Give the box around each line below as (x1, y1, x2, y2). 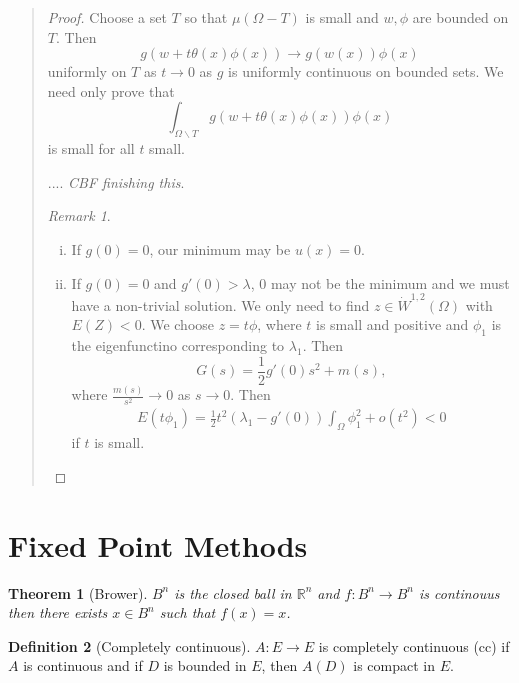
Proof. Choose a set (47, 7, 167, 27)
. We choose (141, 314, 215, 335)
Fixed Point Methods (8, 524, 308, 565)
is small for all (47, 138, 135, 159)
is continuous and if (23, 655, 143, 676)
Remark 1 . (47, 205, 111, 226)
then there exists (8, 602, 108, 623)
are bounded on (412, 7, 509, 27)
